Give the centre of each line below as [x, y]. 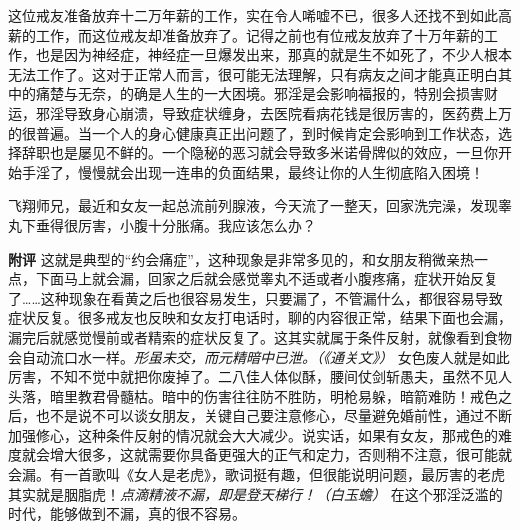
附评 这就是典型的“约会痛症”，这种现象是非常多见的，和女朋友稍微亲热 [241, 258]
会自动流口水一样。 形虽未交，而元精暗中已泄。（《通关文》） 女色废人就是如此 [259, 356]
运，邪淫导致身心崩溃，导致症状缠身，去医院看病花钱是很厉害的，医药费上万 [260, 112]
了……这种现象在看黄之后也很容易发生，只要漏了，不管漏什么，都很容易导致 [255, 297]
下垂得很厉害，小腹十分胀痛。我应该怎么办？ [168, 224]
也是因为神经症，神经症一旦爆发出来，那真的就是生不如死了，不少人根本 [273, 54]
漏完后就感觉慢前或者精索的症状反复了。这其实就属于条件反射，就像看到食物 [260, 336]
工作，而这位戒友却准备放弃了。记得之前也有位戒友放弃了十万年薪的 [259, 34]
